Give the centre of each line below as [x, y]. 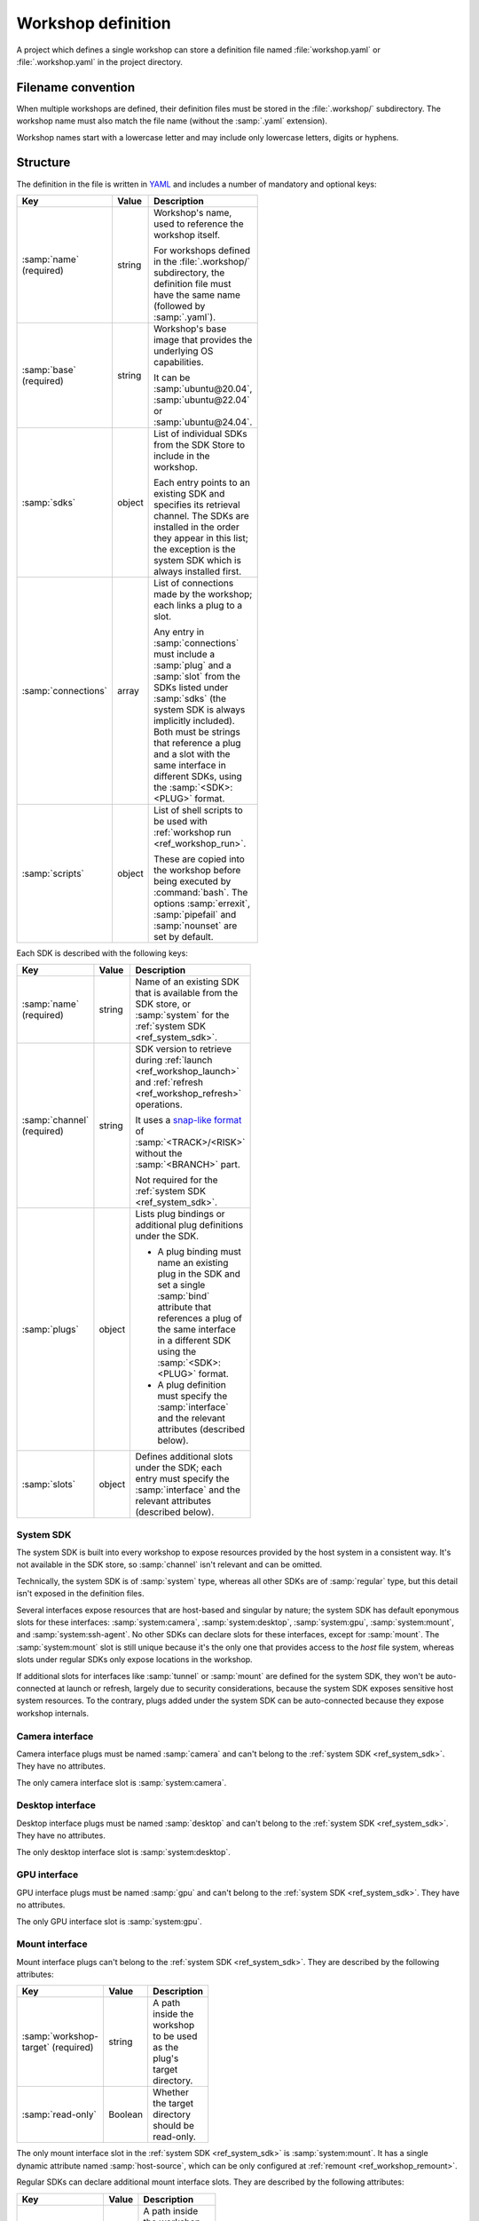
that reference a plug [197, 743]
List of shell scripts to [198, 810]
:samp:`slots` [48, 1485]
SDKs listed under [191, 687]
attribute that [185, 1308]
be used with [181, 821]
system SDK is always [200, 709]
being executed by [192, 881]
